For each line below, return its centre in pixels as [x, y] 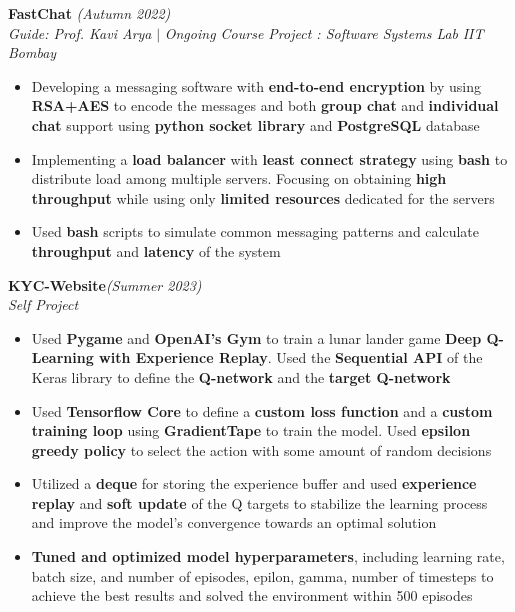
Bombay [32, 52]
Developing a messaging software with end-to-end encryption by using [256, 85]
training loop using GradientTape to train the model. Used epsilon [251, 430]
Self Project [43, 304]
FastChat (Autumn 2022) [89, 13]
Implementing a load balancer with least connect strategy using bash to [269, 158]
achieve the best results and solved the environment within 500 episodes [252, 595]
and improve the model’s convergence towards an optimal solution [234, 522]
